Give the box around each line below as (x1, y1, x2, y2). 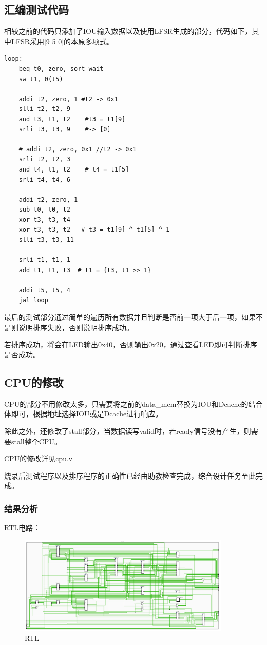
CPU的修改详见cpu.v (4, 453, 73, 464)
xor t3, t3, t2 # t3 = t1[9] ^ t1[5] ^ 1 (18, 226, 170, 234)
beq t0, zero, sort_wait (18, 65, 104, 72)
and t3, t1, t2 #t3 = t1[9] (18, 115, 126, 123)
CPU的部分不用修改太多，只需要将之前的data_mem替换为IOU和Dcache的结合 (4, 398, 263, 409)
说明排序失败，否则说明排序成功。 (18, 321, 133, 332)
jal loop (18, 296, 48, 304)
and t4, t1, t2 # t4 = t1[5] (18, 165, 129, 173)
